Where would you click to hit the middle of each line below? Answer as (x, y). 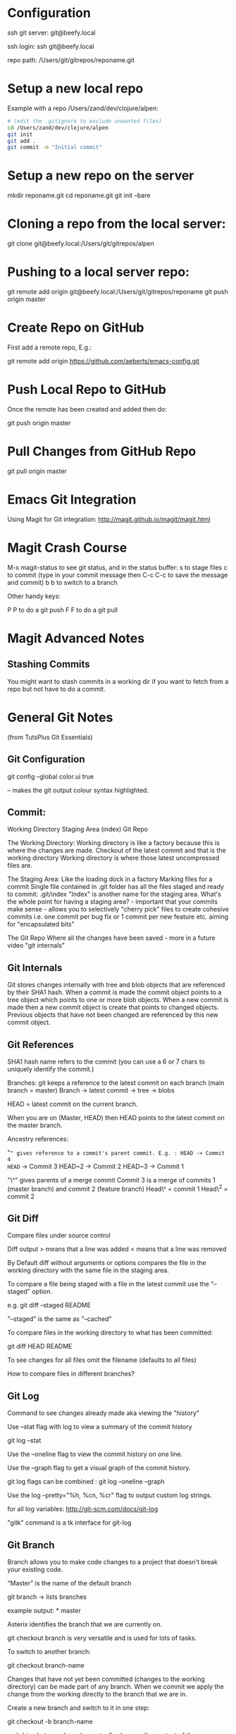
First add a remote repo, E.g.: (50, 347)
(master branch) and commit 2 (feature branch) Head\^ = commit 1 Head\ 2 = (118, 1188)
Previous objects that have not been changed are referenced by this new (113, 1015)
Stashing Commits (49, 664)
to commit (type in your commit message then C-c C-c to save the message (118, 575)
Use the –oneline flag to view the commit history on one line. (95, 1454)
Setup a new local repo (75, 89)
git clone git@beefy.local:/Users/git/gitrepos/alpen (81, 244)
